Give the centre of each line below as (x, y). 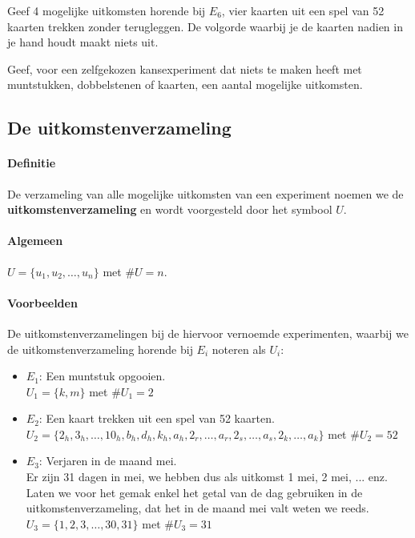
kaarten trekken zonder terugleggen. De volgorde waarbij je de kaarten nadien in (205, 26)
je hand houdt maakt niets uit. (83, 42)
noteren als (239, 349)
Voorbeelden (42, 302)
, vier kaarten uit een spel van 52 (303, 10)
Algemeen (35, 241)
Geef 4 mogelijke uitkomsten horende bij (107, 10)
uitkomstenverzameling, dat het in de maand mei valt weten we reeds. (197, 508)
